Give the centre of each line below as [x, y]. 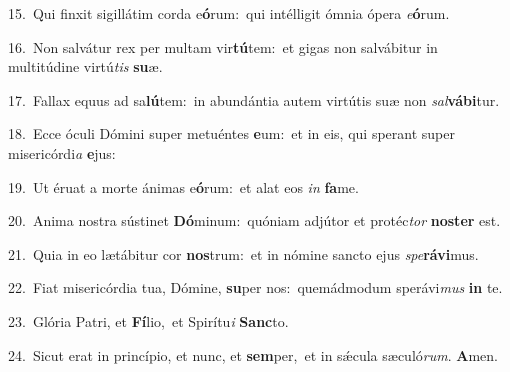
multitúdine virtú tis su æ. [85, 66]
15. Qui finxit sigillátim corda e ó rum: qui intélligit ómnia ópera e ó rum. [229, 13]
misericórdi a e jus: [62, 152]
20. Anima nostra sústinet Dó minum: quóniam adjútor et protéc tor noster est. [254, 220]
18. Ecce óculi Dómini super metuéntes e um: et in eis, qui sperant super [231, 133]
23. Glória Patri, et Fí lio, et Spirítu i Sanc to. [148, 320]
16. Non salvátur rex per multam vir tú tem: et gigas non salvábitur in [223, 46]
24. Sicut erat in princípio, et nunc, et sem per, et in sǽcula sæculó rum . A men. [253, 354]
